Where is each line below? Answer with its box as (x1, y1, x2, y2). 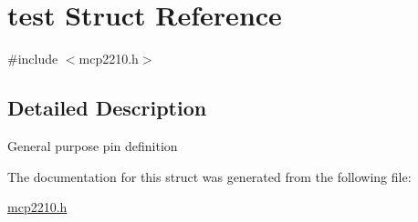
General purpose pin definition (7, 136, 178, 155)
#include (7, 49, 58, 68)
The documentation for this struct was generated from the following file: (7, 166, 412, 186)
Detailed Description (7, 94, 207, 122)
